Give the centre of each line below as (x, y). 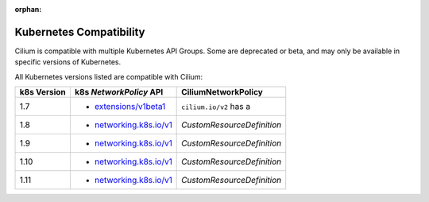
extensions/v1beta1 (130, 107)
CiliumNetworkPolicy (222, 92)
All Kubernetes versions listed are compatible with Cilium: (109, 76)
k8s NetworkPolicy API (119, 92)
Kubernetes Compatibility (80, 32)
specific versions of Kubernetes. (68, 62)
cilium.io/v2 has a (216, 107)
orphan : (28, 9)
